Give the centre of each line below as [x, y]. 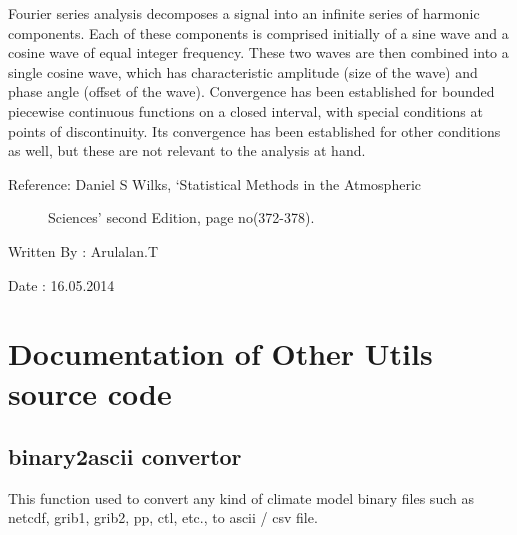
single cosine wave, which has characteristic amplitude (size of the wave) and [243, 71]
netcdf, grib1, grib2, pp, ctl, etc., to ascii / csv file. [163, 517]
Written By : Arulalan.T [83, 250]
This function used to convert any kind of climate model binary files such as [241, 497]
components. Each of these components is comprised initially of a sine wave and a [258, 32]
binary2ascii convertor [125, 456]
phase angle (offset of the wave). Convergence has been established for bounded [251, 91]
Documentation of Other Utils [220, 353]
